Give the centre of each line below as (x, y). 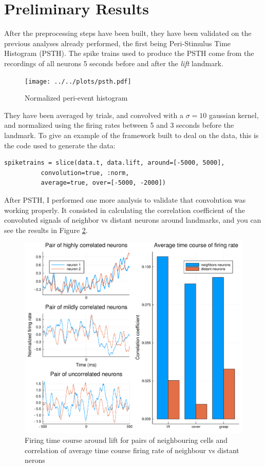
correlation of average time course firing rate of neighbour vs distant (132, 450)
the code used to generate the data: (60, 145)
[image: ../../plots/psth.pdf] (78, 81)
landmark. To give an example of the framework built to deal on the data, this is (131, 135)
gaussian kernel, (234, 115)
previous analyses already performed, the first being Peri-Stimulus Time (118, 43)
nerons (35, 460)
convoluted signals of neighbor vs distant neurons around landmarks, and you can (133, 220)
